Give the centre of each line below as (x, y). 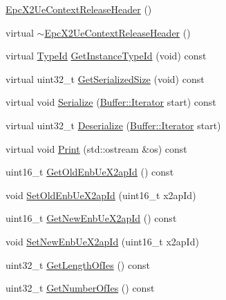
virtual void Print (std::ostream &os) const (96, 148)
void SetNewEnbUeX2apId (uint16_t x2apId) (102, 241)
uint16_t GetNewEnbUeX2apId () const (91, 218)
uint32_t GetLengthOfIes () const (78, 264)
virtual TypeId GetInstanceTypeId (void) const (106, 56)
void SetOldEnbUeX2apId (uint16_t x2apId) (101, 195)
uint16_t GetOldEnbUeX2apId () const (90, 172)
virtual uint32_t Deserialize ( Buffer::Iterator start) (113, 125)
